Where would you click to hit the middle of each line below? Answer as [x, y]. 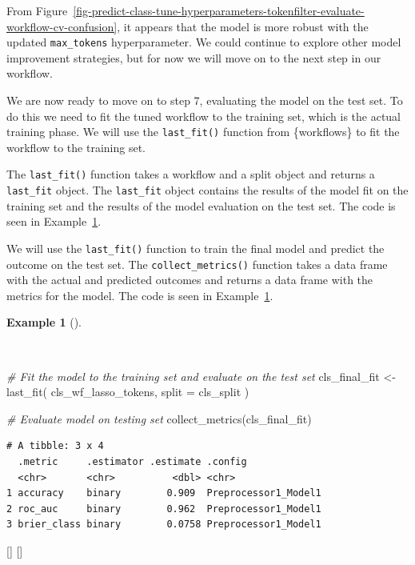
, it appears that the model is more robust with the [243, 26]
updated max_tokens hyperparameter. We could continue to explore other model [204, 42]
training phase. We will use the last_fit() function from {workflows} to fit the [203, 132]
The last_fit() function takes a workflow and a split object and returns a [191, 174]
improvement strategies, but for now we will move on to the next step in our [194, 57]
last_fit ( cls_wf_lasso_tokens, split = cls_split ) [128, 392]
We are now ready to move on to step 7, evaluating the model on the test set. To [205, 100]
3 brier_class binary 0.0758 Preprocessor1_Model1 [164, 525]
